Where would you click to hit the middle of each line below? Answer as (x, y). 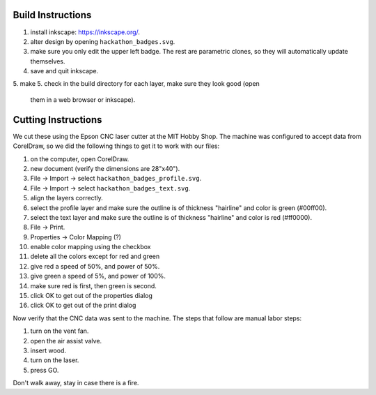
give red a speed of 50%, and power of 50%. (95, 266)
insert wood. (48, 350)
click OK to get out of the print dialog (83, 305)
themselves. (48, 61)
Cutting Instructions (57, 120)
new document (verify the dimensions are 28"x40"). (105, 168)
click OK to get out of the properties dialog (92, 296)
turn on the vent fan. (60, 331)
